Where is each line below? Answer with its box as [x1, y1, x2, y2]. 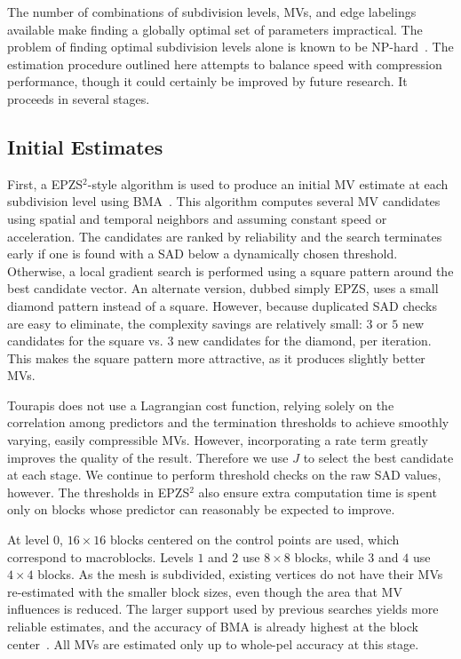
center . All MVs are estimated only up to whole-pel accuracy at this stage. [7, 634, 419, 653]
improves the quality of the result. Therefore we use [7, 448, 289, 466]
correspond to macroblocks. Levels [7, 547, 194, 566]
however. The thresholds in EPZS [7, 482, 190, 501]
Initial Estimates [7, 132, 163, 160]
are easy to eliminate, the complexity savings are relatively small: [7, 314, 362, 332]
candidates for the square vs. [7, 331, 163, 350]
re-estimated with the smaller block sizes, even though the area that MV [7, 582, 402, 600]
